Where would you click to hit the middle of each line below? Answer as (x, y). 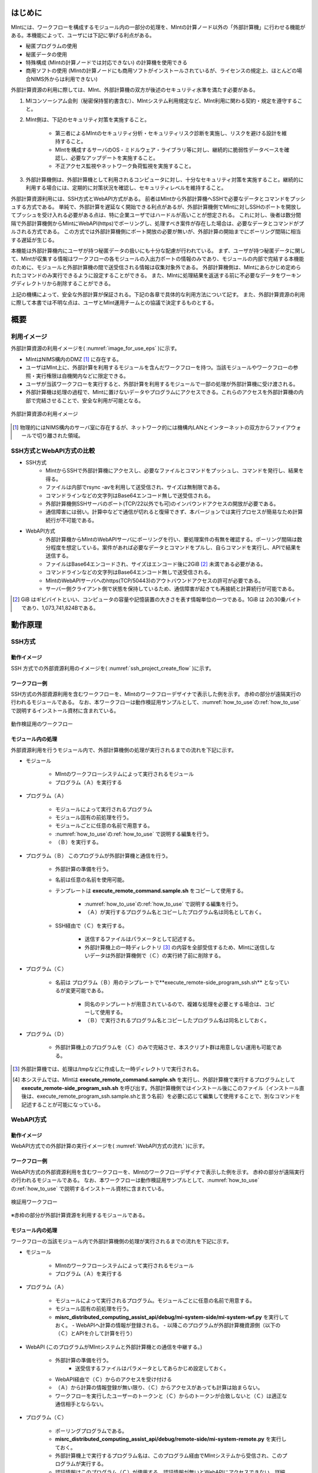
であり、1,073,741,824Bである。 (60, 607)
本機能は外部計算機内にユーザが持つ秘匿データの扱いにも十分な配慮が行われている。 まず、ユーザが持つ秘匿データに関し (158, 250)
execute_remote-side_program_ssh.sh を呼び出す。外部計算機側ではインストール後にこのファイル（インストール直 (163, 1088)
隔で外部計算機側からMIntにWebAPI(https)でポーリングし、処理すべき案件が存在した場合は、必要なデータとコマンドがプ (158, 223)
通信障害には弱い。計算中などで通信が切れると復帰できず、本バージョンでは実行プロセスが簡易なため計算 (174, 512)
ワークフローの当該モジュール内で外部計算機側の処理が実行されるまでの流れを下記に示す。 (121, 1241)
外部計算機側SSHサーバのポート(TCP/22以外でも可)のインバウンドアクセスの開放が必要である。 (162, 503)
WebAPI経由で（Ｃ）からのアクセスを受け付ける (114, 1379)
